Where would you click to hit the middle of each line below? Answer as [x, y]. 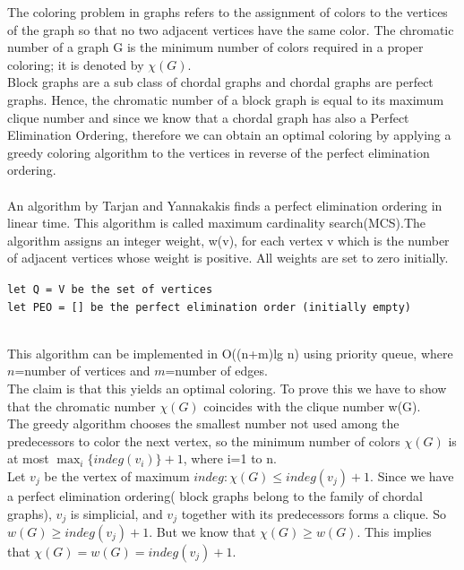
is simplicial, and [116, 513]
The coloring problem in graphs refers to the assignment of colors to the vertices [228, 12]
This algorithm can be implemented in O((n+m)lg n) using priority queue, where [230, 353]
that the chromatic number [82, 406]
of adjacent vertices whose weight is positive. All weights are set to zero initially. [228, 258]
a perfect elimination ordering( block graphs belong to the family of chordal [215, 495]
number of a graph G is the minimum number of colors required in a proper [215, 47]
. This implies [394, 532]
